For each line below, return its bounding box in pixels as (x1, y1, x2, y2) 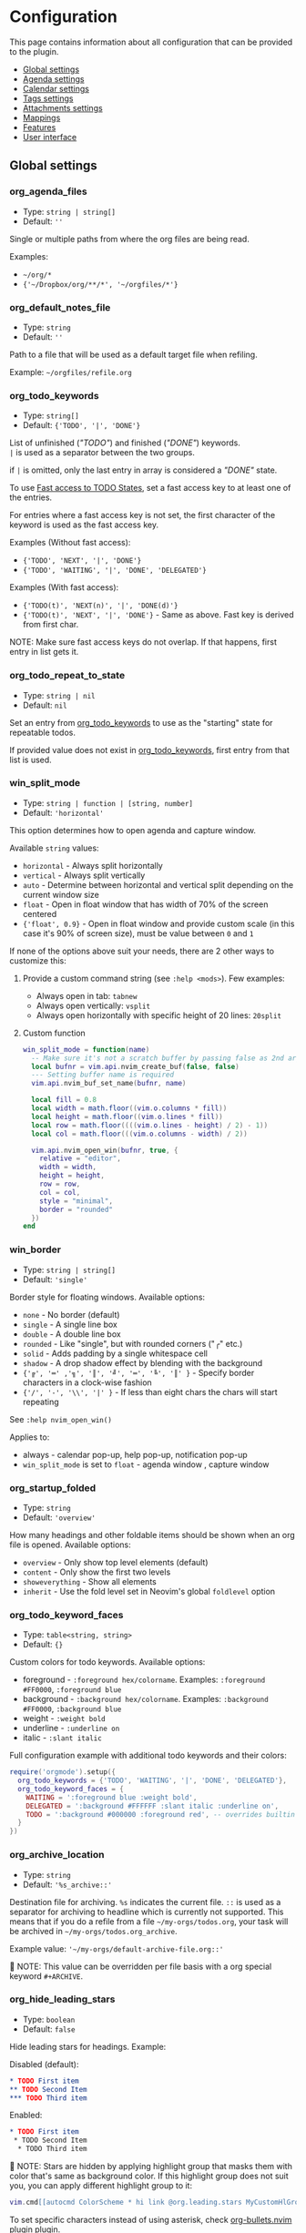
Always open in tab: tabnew (36, 990, 138, 1001)
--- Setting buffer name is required (31, 1070, 175, 1080)
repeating (22, 1396, 59, 1407)
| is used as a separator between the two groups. (9, 447, 196, 458)
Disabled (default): (9, 2058, 79, 2069)
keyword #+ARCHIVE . (9, 1970, 84, 1982)
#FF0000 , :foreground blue (22, 1684, 122, 1695)
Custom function (22, 1027, 87, 1038)
